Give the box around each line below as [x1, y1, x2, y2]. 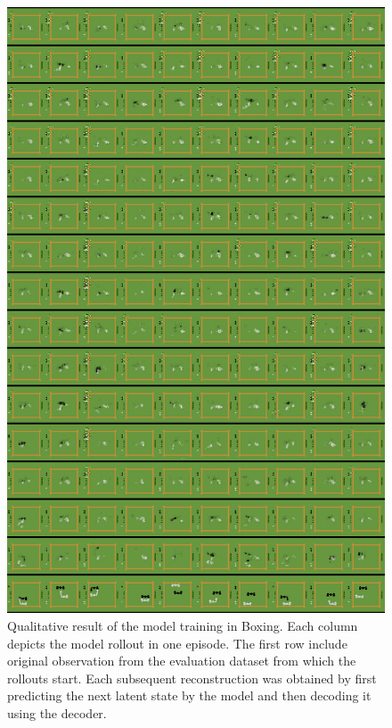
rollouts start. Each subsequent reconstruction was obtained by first [7, 668, 377, 687]
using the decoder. [7, 704, 107, 723]
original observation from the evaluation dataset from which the [7, 651, 356, 670]
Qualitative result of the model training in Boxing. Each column [7, 616, 358, 635]
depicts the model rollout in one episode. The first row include [7, 633, 347, 652]
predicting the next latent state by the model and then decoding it [7, 686, 372, 705]
